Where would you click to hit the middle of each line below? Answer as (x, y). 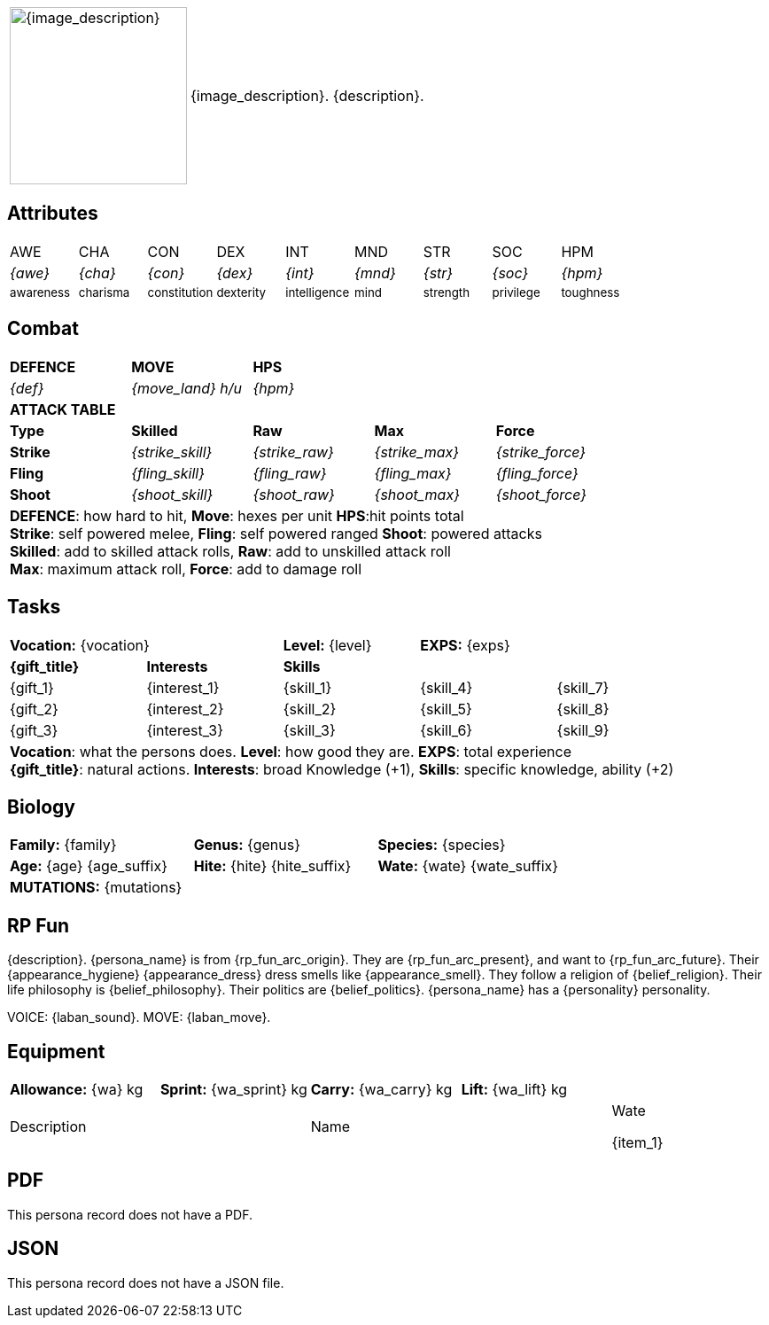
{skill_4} (447, 687)
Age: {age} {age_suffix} (89, 866)
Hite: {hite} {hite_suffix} (272, 866)
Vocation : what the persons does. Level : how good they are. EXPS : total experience (291, 751)
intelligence (318, 292)
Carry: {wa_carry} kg (381, 1090)
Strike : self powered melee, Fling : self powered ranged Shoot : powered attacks (276, 533)
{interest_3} (185, 730)
